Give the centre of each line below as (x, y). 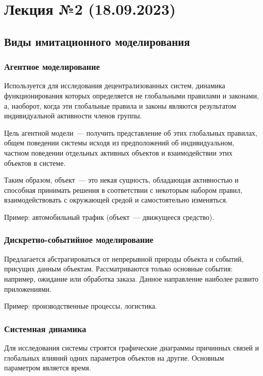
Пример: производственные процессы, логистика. (81, 306)
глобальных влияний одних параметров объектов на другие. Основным (114, 357)
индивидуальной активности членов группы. (73, 116)
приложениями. (28, 289)
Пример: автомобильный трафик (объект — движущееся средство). (109, 217)
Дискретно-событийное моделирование (79, 240)
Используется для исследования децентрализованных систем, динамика (115, 85)
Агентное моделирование (52, 67)
